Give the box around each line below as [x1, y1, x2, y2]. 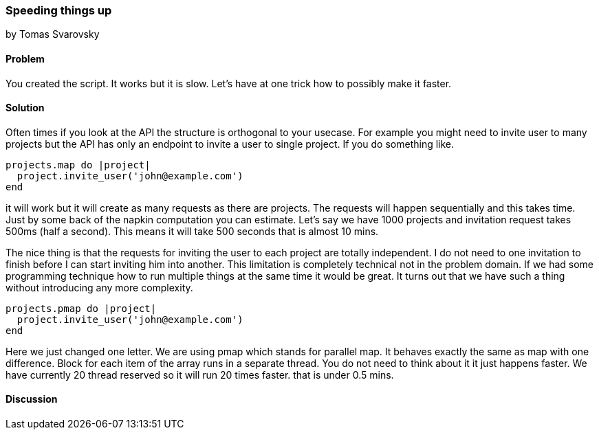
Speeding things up [6, 3, 112, 17]
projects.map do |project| [6, 159, 151, 170]
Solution [6, 102, 45, 114]
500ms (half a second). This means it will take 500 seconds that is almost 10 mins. [6, 225, 379, 237]
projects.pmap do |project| [6, 302, 157, 314]
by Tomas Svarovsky [6, 28, 100, 41]
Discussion [6, 393, 58, 405]
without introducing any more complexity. [6, 281, 193, 293]
